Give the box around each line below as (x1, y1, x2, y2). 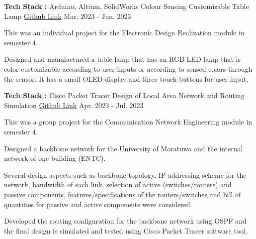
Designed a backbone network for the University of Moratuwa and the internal (4, 143, 243, 153)
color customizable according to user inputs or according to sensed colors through (4, 63, 253, 74)
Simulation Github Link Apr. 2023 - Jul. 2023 (4, 100, 144, 110)
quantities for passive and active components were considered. (4, 199, 192, 209)
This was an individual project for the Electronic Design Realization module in (4, 27, 245, 38)
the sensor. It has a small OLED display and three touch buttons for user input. (4, 73, 249, 84)
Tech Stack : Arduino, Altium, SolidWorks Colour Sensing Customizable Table (4, 1, 249, 11)
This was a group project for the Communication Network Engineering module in (4, 117, 253, 127)
